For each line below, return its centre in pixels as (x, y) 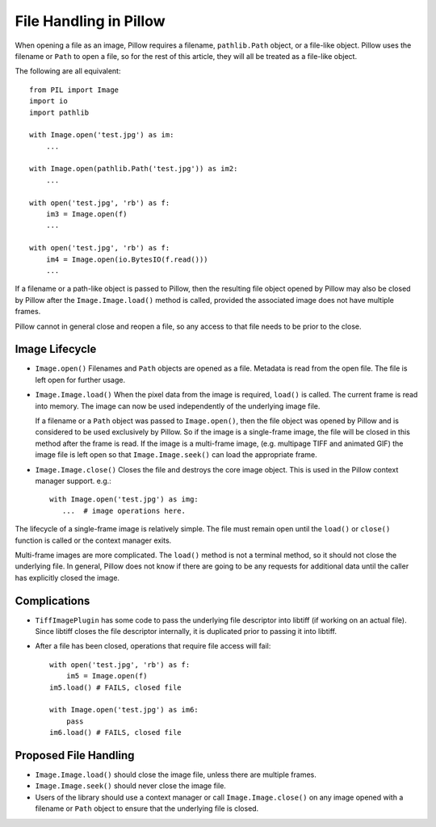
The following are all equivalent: (68, 71)
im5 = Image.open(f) (107, 676)
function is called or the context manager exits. (93, 540)
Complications (52, 600)
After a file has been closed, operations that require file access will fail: (153, 646)
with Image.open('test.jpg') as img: (124, 500)
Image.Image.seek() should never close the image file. (130, 786)
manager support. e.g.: (73, 481)
